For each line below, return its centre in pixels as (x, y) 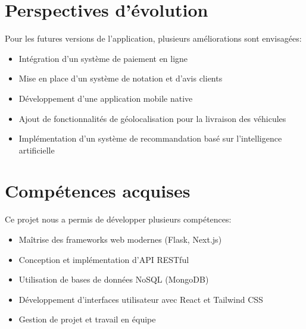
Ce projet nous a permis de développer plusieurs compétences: (118, 219)
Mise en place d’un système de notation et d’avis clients (121, 78)
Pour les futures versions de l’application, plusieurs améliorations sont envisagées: (153, 38)
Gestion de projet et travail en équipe (87, 319)
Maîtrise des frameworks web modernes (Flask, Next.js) (120, 239)
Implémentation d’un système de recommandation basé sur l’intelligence (150, 138)
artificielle (37, 150)
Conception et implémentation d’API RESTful (104, 259)
